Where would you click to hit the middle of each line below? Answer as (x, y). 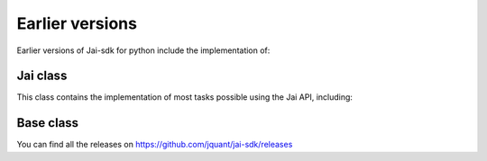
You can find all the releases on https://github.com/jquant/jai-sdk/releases (155, 145)
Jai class (42, 76)
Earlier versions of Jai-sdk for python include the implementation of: (143, 50)
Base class (48, 123)
